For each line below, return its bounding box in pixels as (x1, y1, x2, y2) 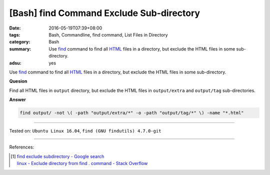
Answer (9, 96, 26, 102)
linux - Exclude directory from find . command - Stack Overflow (16, 160, 148, 166)
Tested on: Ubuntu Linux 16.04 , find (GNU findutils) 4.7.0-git (9, 128, 161, 134)
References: (9, 144, 34, 150)
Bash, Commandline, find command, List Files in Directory (48, 31, 168, 37)
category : (9, 39, 30, 45)
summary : (9, 45, 31, 52)
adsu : (9, 60, 22, 66)
